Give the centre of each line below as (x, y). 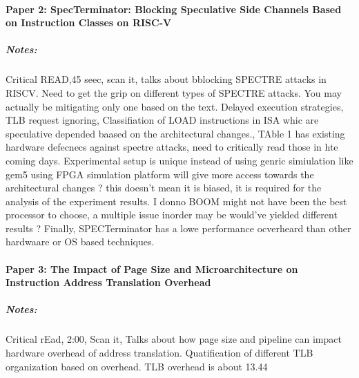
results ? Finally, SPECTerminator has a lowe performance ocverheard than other (178, 228)
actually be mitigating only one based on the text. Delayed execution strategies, (175, 106)
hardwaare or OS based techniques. (80, 242)
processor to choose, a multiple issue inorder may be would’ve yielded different (172, 215)
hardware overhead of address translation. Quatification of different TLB (159, 352)
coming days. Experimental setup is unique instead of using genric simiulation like (179, 160)
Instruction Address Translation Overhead (108, 282)
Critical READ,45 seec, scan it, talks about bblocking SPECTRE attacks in (166, 79)
